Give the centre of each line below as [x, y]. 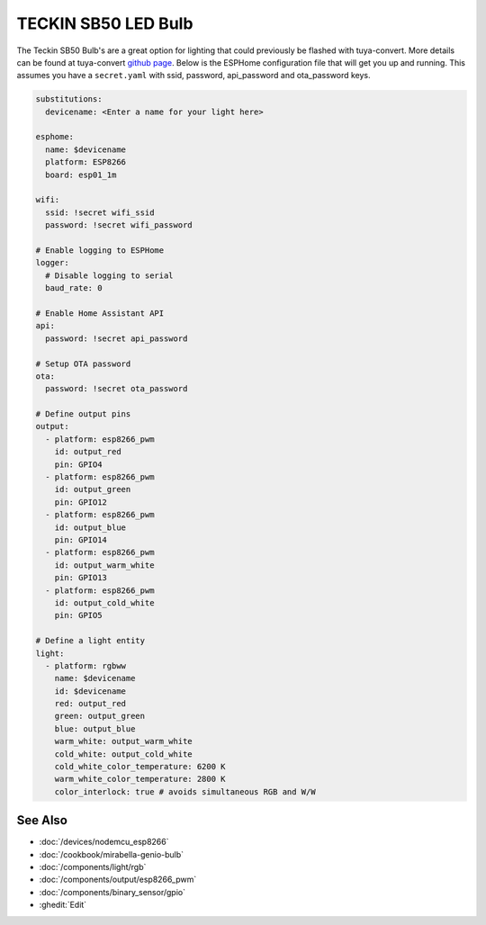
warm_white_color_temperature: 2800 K [140, 779]
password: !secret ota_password [117, 389]
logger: [52, 263]
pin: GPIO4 [78, 464]
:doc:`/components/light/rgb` [93, 867]
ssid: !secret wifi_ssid [100, 212]
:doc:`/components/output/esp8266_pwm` [118, 880]
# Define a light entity [90, 641]
